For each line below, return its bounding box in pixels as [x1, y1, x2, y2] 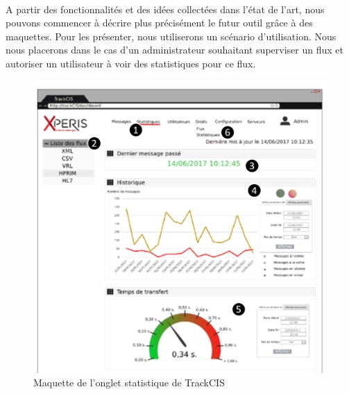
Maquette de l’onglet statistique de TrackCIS [33, 375, 225, 390]
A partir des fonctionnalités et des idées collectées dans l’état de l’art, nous [6, 1, 325, 16]
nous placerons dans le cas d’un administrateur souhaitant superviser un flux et [6, 42, 343, 57]
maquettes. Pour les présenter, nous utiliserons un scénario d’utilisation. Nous [6, 28, 337, 43]
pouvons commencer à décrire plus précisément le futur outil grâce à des [6, 15, 313, 30]
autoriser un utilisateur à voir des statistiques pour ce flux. [6, 56, 256, 70]
